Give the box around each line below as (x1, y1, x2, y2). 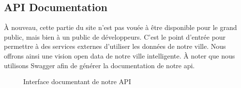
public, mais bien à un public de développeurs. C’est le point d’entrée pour (4, 31, 226, 42)
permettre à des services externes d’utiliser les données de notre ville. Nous (4, 41, 226, 51)
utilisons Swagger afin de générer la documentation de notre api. (4, 60, 195, 70)
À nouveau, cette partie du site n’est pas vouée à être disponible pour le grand (4, 22, 237, 32)
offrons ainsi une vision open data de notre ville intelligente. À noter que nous (4, 50, 235, 60)
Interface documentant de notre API (23, 76, 131, 87)
